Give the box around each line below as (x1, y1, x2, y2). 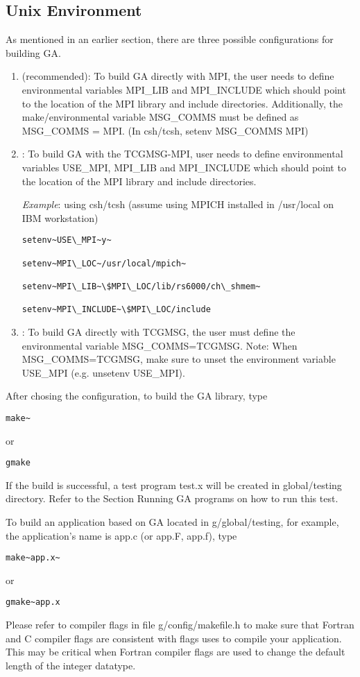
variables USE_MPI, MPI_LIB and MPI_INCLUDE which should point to (22, 160, 346, 174)
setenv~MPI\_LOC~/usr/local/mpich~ (22, 258, 187, 268)
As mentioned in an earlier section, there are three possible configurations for (6, 32, 334, 46)
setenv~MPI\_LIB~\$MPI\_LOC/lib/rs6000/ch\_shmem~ (22, 281, 261, 291)
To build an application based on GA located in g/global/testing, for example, (6, 514, 339, 529)
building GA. (6, 45, 61, 60)
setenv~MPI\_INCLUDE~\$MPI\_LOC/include (22, 305, 211, 315)
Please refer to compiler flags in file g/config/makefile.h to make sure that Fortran (6, 617, 354, 632)
